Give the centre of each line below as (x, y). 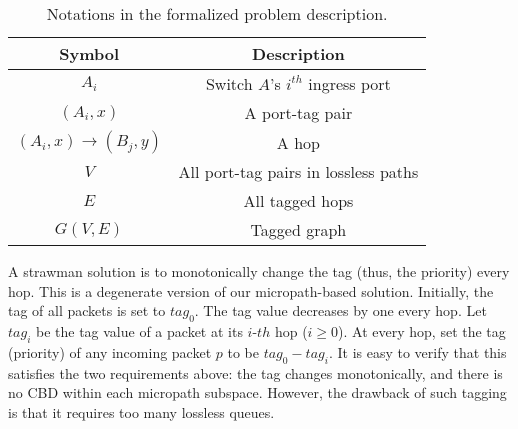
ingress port (349, 83)
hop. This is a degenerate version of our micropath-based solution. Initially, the (251, 290)
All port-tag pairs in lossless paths (298, 171)
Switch (229, 83)
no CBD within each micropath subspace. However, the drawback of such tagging (257, 392)
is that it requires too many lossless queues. (141, 411)
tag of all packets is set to (87, 310)
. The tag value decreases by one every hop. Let (340, 310)
